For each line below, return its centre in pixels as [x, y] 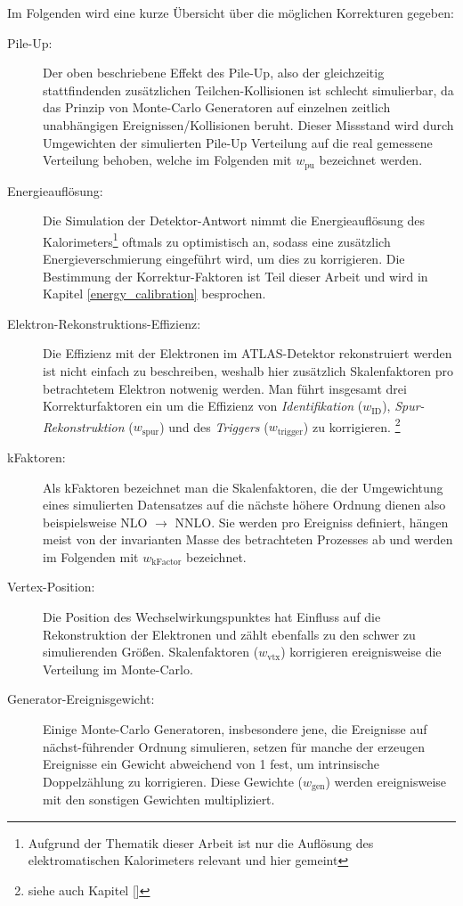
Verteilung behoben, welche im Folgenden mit [167, 160]
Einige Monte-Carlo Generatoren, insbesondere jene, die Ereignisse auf [235, 729]
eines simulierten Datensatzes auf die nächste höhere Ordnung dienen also [244, 505]
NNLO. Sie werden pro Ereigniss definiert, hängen [312, 522]
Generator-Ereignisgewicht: [81, 699]
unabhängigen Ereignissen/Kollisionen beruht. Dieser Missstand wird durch [248, 124]
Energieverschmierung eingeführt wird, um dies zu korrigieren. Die [224, 259]
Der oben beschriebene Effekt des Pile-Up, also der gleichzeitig [214, 73]
